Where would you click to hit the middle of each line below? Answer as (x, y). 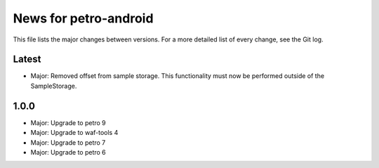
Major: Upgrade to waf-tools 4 (74, 133)
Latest (27, 59)
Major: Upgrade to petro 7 (68, 142)
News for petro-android (83, 18)
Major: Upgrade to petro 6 (68, 152)
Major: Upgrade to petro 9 (68, 122)
